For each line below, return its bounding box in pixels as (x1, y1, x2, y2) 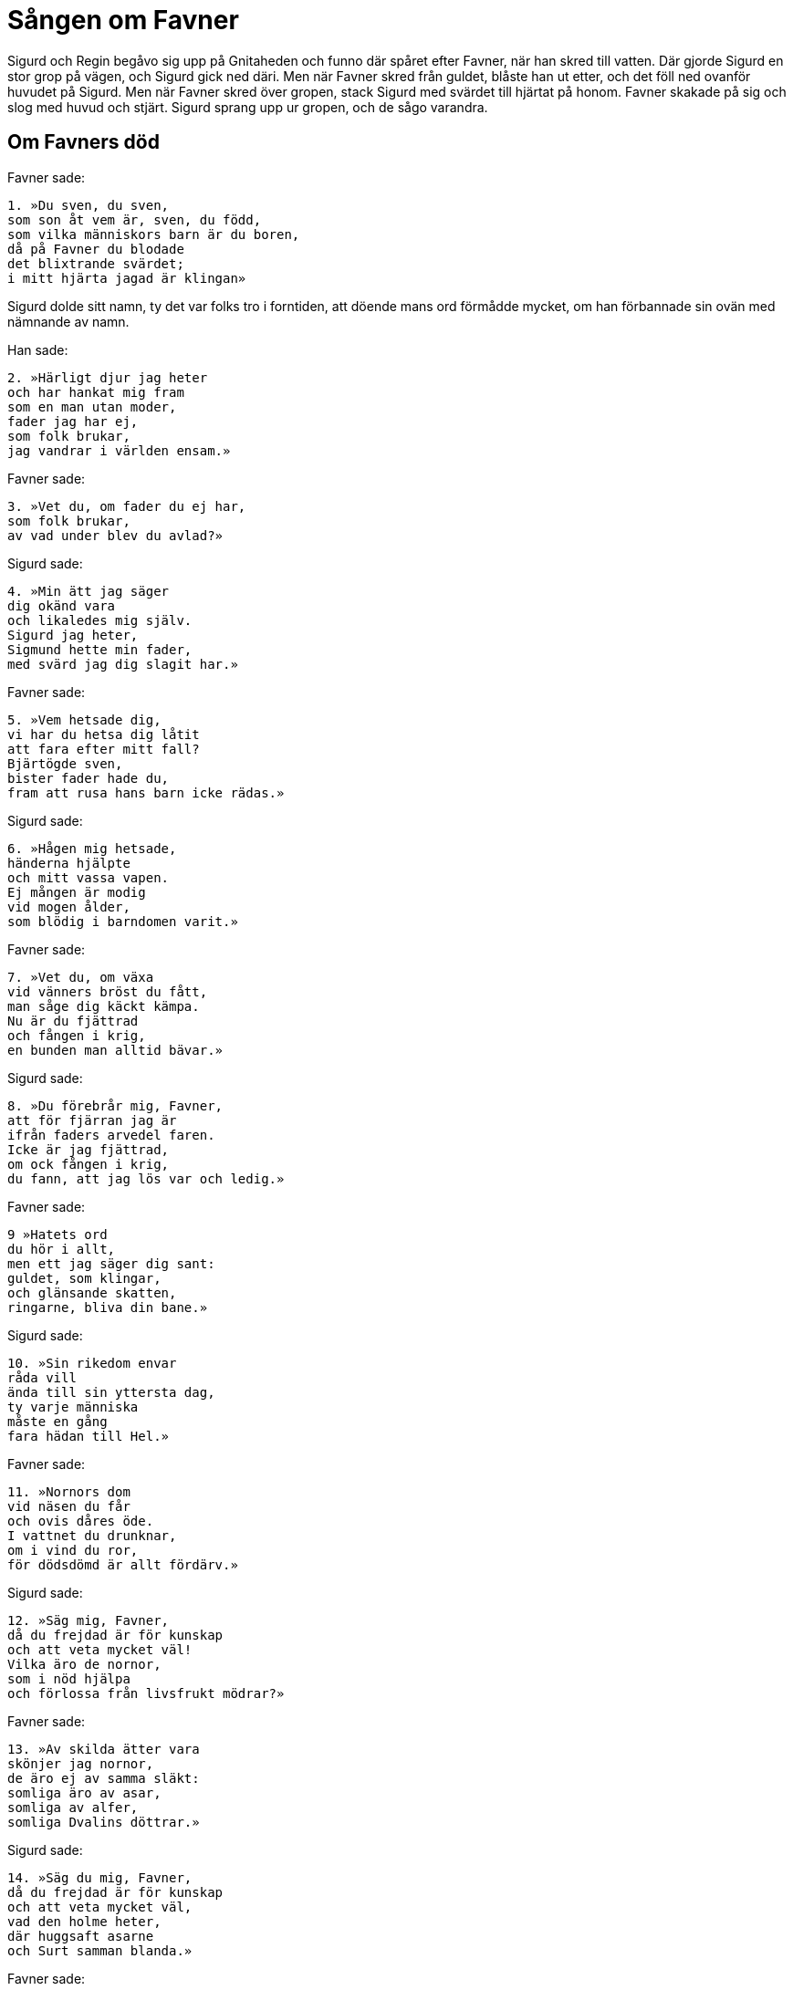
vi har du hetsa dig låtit (7, 726, 200, 742)
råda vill (7, 1370, 77, 1385)
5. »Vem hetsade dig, (7, 712, 162, 727)
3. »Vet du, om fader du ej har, (7, 498, 246, 514)
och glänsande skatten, (7, 1285, 177, 1300)
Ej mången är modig (7, 884, 146, 900)
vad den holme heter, (7, 1913, 162, 1929)
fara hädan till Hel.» (7, 1428, 170, 1443)
